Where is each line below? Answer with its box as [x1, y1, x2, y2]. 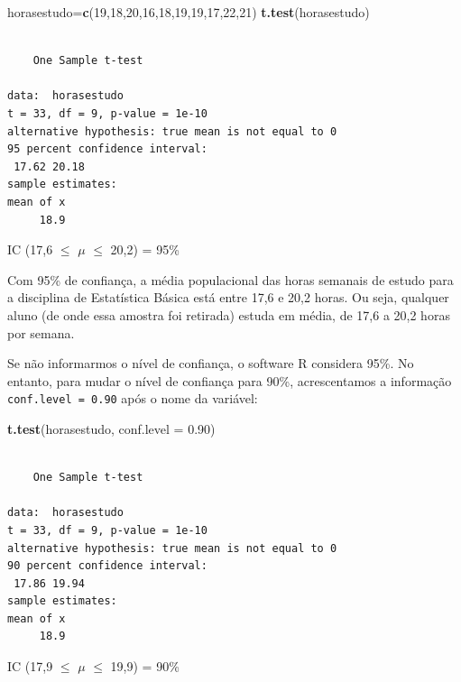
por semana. [7, 323, 75, 342]
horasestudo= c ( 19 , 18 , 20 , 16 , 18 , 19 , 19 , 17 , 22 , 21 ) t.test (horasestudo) [7, 3, 370, 21]
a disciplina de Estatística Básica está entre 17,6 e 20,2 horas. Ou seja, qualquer [7, 288, 449, 307]
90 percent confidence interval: [7, 559, 207, 573]
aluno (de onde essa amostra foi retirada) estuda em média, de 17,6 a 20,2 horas [7, 305, 450, 324]
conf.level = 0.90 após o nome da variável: [7, 389, 258, 408]
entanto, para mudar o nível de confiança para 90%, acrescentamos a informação [7, 371, 452, 390]
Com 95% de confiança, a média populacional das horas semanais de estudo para [7, 270, 454, 289]
